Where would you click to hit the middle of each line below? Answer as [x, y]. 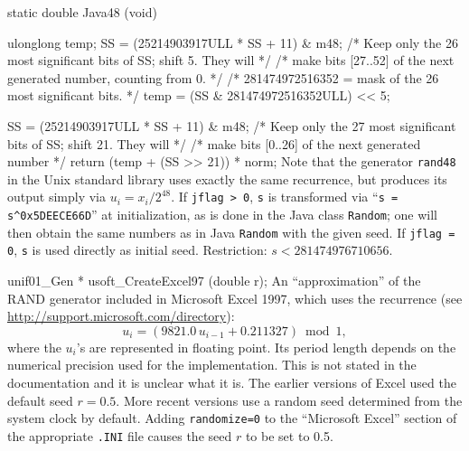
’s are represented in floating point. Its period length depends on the [266, 347]
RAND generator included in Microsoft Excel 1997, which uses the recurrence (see [235, 298]
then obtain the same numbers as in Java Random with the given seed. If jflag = [231, 232]
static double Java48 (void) [82, 12]
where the [34, 347]
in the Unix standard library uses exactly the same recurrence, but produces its [227, 179]
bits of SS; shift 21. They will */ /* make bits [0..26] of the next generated [214, 143]
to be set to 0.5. [289, 435]
